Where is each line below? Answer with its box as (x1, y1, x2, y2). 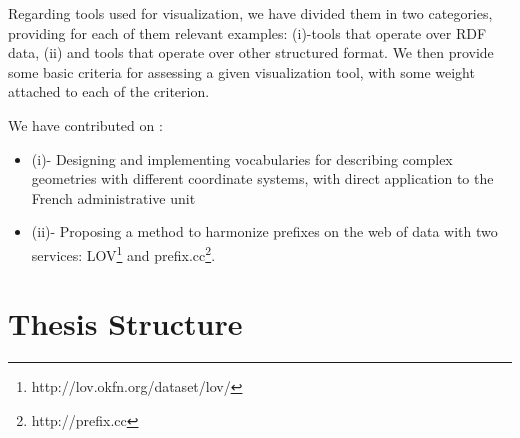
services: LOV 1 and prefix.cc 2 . (31, 241, 216, 265)
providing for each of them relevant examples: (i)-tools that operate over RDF (8, 22, 487, 43)
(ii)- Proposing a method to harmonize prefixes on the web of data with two (31, 221, 498, 242)
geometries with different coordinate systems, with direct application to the (31, 168, 494, 189)
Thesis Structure (8, 303, 243, 344)
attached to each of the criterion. (8, 81, 210, 102)
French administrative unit (31, 187, 196, 208)
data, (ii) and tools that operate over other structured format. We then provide (8, 42, 494, 63)
